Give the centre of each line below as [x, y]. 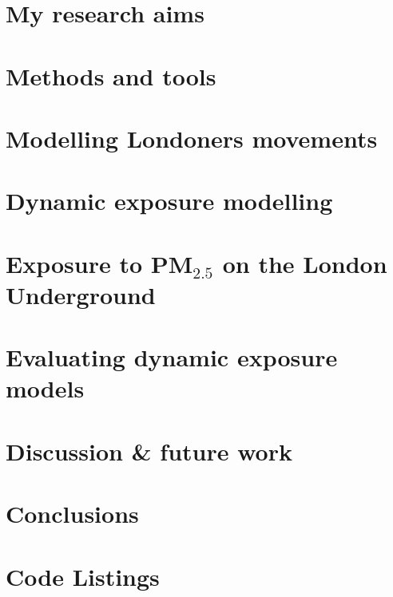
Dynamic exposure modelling [169, 201]
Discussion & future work [149, 451]
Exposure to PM [99, 263]
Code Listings [83, 576]
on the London [305, 263]
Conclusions [72, 514]
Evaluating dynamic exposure [172, 357]
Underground [81, 294]
